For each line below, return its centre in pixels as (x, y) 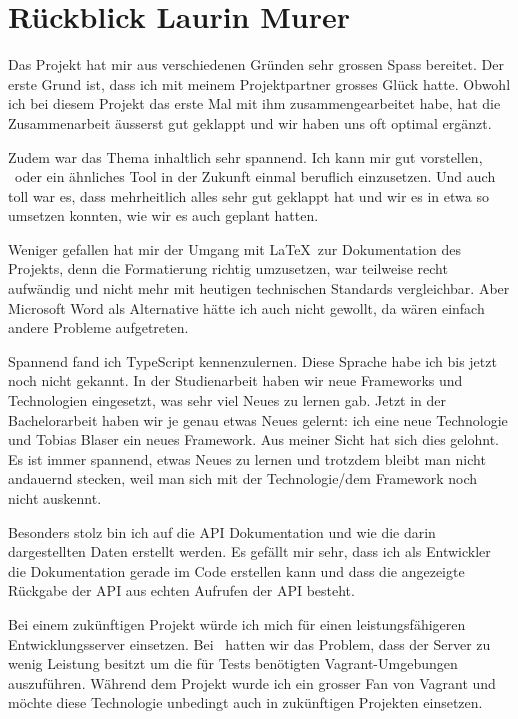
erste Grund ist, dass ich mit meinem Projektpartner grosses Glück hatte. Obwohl (259, 83)
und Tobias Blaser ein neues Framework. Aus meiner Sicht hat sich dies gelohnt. (253, 439)
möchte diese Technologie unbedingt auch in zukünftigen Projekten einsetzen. (245, 702)
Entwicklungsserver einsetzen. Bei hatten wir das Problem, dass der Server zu (249, 643)
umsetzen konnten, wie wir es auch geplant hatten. (163, 215)
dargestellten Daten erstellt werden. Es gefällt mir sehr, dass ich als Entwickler (249, 551)
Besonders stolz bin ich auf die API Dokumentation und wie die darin (222, 531)
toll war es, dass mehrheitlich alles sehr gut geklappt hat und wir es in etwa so (248, 195)
